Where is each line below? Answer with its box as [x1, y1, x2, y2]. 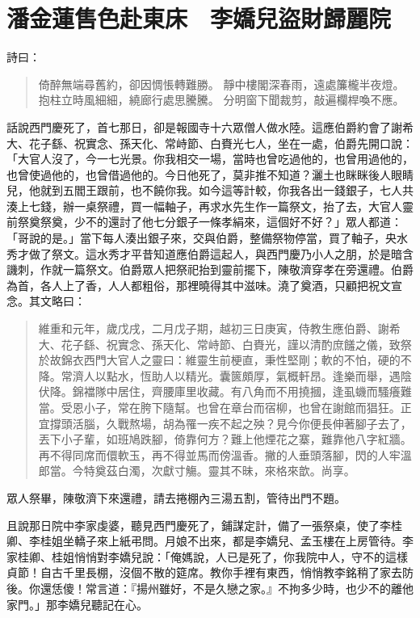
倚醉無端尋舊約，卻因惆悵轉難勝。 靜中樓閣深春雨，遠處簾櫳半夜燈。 [38, 75, 405, 92]
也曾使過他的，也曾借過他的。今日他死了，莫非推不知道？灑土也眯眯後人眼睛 [6, 166, 414, 183]
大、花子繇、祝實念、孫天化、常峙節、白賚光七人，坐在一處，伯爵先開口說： [6, 134, 414, 151]
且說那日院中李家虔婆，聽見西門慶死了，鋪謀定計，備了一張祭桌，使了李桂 [6, 516, 402, 533]
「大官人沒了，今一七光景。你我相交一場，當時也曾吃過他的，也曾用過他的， [6, 150, 414, 167]
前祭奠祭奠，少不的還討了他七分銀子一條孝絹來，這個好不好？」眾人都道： [6, 213, 402, 230]
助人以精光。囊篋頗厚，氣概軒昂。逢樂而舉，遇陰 [151, 367, 412, 384]
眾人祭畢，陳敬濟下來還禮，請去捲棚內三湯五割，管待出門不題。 [6, 489, 346, 506]
